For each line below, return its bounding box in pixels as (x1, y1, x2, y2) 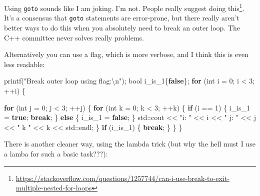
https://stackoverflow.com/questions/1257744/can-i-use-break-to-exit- (15, 172, 229, 183)
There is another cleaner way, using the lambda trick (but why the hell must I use (4, 138, 255, 149)
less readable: (4, 58, 45, 69)
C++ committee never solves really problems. (4, 32, 144, 42)
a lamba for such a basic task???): (4, 148, 108, 158)
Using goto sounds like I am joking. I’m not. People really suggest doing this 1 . (4, 1, 244, 13)
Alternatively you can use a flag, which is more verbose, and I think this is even (4, 49, 248, 59)
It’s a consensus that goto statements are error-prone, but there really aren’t (4, 12, 239, 23)
